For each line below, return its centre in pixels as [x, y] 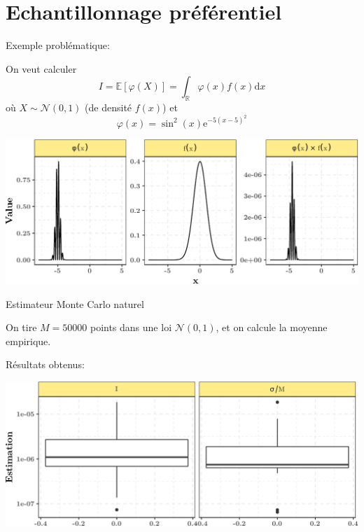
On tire [21, 327]
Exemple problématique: [58, 45]
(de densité [108, 107]
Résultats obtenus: [45, 364]
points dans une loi [131, 327]
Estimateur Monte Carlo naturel [75, 303]
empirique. [28, 341]
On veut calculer [41, 68]
